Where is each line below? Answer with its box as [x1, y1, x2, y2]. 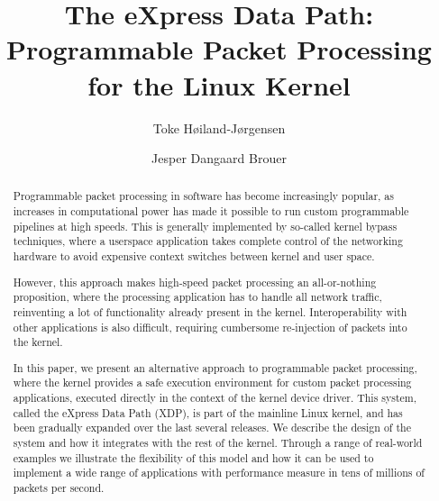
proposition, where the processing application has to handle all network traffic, [13, 289, 382, 305]
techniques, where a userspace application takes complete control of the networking [13, 233, 403, 249]
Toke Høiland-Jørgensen [152, 118, 286, 137]
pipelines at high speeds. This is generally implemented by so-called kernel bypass [13, 218, 398, 233]
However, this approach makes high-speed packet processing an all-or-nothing [13, 274, 377, 289]
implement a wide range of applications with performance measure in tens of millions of [13, 465, 425, 480]
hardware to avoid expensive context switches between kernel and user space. [13, 249, 375, 264]
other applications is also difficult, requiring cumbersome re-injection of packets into [13, 319, 407, 334]
